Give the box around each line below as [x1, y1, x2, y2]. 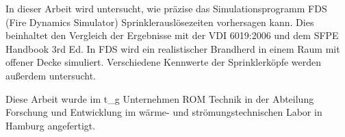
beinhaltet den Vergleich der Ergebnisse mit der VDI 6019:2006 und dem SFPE [5, 28, 339, 42]
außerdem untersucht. [5, 68, 96, 82]
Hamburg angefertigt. [5, 118, 96, 132]
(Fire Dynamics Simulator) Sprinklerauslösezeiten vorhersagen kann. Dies [5, 14, 314, 29]
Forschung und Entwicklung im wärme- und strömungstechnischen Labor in [5, 105, 322, 119]
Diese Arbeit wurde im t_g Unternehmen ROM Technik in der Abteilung [5, 91, 314, 105]
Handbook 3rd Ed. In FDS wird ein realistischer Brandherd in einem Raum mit [5, 41, 340, 55]
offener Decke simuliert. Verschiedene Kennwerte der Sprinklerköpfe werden [5, 55, 322, 69]
